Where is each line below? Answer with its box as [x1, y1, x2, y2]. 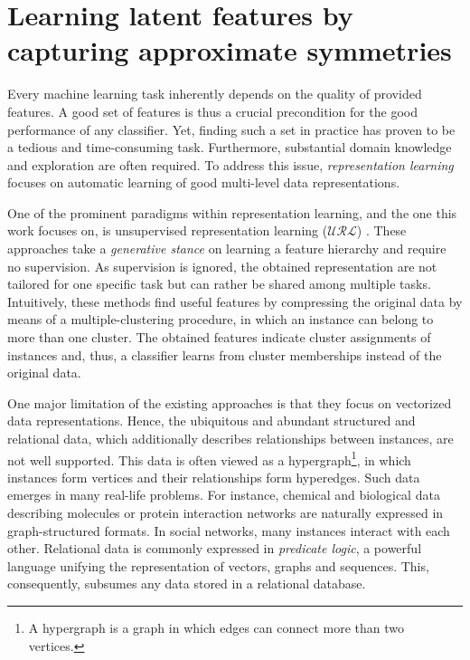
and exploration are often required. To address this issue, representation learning [7, 155, 454, 174]
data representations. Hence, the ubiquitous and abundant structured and [7, 411, 416, 430]
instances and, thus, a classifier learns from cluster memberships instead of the [7, 345, 442, 364]
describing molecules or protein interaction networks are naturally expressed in [7, 503, 444, 522]
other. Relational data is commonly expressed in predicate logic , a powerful [7, 539, 422, 558]
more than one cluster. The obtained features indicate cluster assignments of [7, 328, 431, 347]
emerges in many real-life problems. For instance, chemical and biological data [7, 485, 440, 504]
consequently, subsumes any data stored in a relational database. [7, 574, 366, 593]
